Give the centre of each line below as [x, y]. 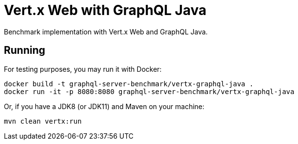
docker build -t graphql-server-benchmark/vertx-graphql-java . [129, 84]
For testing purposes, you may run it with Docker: [83, 69]
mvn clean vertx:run [43, 121]
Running [25, 50]
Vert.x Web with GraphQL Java [105, 10]
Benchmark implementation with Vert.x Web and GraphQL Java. [106, 32]
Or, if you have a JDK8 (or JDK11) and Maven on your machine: [104, 106]
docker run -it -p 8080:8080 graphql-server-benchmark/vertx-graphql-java [149, 91]
